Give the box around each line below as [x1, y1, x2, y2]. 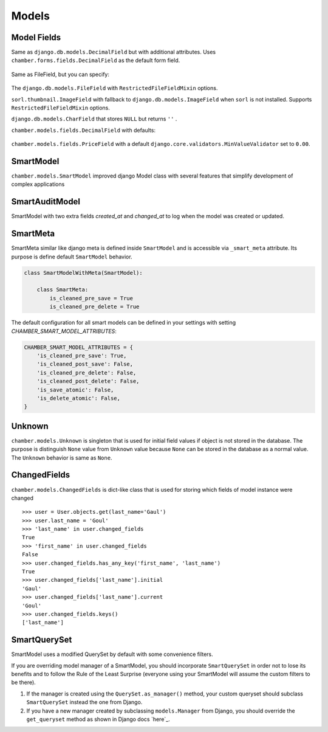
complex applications [11, 181, 65, 188]
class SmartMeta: [36, 286, 89, 293]
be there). [11, 678, 36, 686]
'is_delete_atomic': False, [36, 395, 121, 401]
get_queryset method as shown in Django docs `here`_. [26, 716, 170, 723]
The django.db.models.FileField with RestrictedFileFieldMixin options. [11, 85, 218, 92]
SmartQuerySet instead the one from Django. [26, 699, 143, 706]
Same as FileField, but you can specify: [11, 71, 109, 78]
